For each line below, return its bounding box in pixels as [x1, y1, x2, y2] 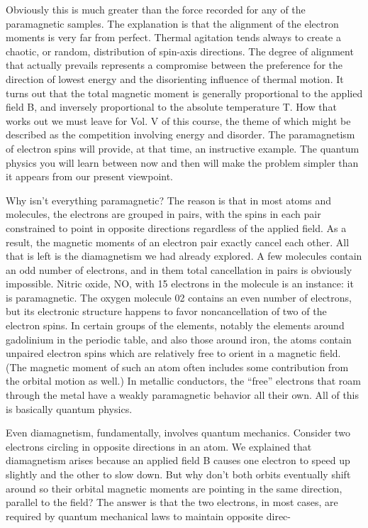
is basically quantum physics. [6, 401, 133, 416]
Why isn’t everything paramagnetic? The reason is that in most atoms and [6, 192, 331, 207]
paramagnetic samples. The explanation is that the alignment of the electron [6, 16, 339, 31]
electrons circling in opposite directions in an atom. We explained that [6, 439, 312, 453]
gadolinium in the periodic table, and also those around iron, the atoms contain [6, 331, 352, 346]
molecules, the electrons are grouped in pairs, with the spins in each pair [6, 207, 321, 221]
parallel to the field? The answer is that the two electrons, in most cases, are [6, 495, 338, 510]
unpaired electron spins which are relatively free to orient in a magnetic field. [6, 346, 341, 361]
